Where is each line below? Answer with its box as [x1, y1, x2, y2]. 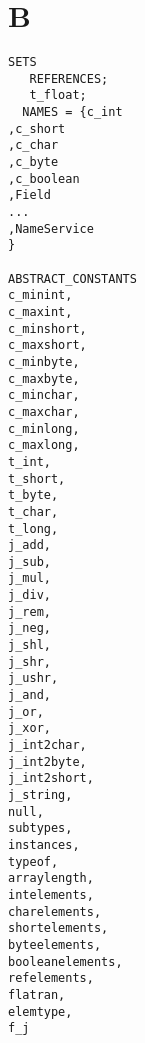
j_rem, [8, 604, 51, 619]
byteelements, [8, 937, 102, 952]
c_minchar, [8, 388, 80, 403]
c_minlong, [8, 421, 80, 436]
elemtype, [8, 1004, 73, 1019]
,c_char [8, 138, 59, 153]
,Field [8, 188, 51, 203]
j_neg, [8, 621, 51, 636]
